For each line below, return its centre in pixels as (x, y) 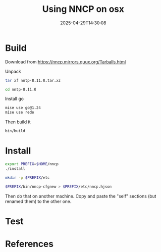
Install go (14, 99)
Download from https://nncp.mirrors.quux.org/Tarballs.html (66, 62)
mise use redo (20, 112)
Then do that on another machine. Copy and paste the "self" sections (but (81, 196)
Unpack (13, 71)
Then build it (18, 122)
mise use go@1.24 (23, 108)
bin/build (15, 131)
